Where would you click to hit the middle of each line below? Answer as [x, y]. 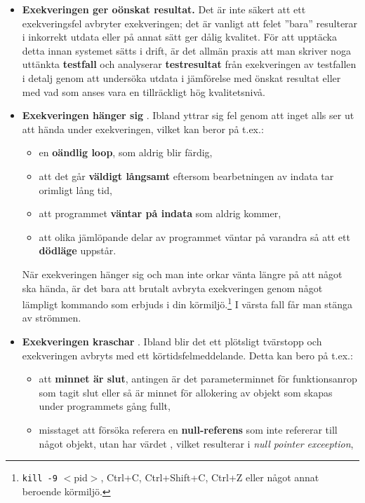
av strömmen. [52, 318]
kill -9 [40, 479]
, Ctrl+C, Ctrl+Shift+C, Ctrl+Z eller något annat [210, 477]
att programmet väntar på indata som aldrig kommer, [160, 213]
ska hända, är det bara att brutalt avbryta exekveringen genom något [172, 288]
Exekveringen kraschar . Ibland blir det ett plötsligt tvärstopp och [172, 341]
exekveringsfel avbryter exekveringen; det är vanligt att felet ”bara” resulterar [190, 23]
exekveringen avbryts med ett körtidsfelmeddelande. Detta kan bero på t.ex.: [187, 355]
